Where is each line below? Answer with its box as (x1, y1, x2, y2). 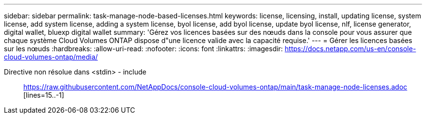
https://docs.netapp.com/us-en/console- (284, 44, 416, 53)
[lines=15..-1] (23, 91, 64, 99)
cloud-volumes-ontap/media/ (4, 53, 98, 61)
